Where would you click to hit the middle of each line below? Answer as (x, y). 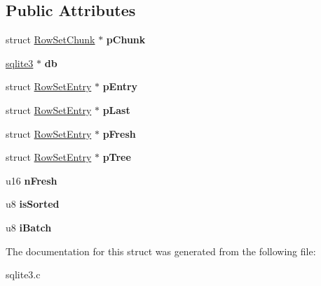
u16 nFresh (32, 180)
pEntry (120, 86)
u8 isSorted (33, 204)
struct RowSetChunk (50, 40)
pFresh (119, 133)
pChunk (126, 40)
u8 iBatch (29, 227)
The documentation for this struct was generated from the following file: (161, 251)
